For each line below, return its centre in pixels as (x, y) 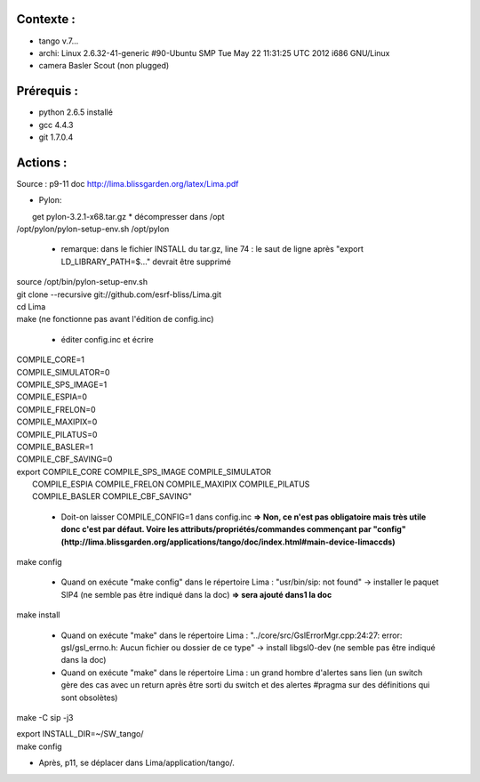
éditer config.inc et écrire (108, 339)
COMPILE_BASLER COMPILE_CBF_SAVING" (112, 496)
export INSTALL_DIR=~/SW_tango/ (80, 734)
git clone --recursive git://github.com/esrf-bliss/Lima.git (119, 294)
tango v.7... (59, 41)
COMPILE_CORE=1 (50, 359)
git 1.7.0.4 (56, 137)
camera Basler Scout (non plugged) (104, 66)
